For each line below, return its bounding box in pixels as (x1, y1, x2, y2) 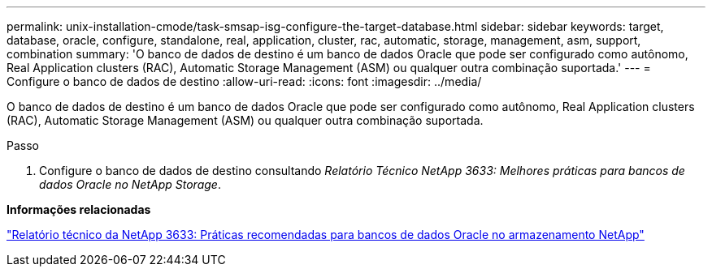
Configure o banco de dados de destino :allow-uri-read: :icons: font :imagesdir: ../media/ (7, 75, 482, 88)
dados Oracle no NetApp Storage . (39, 177, 221, 191)
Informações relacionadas (7, 203, 151, 216)
